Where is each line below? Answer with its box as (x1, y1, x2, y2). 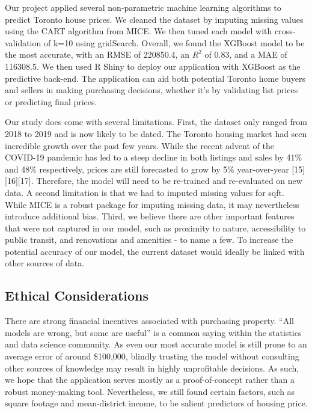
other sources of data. (5, 257, 85, 269)
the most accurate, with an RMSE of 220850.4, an (5, 48, 189, 61)
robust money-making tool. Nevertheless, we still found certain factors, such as (5, 385, 295, 397)
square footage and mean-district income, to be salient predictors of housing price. (5, 397, 308, 409)
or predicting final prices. (5, 95, 97, 108)
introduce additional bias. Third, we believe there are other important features (5, 210, 295, 222)
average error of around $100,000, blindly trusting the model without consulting (5, 350, 299, 363)
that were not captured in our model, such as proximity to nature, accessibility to (5, 221, 306, 234)
